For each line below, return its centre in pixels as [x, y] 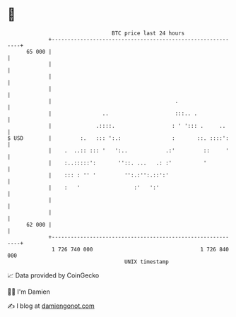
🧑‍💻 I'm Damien [29, 292]
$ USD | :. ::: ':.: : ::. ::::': [118, 138]
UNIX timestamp [147, 262]
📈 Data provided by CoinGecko [53, 275]
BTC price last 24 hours [148, 33]
